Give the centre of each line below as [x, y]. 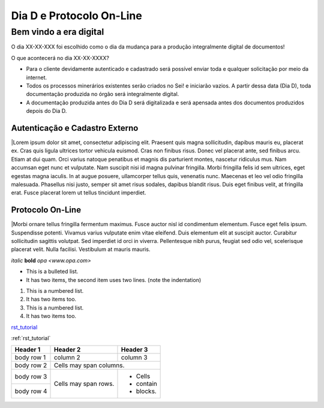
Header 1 [28, 350]
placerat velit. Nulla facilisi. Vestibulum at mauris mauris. [81, 250]
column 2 [67, 358]
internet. [37, 77]
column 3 [134, 358]
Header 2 [67, 350]
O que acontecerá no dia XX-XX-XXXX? [60, 58]
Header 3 [134, 350]
